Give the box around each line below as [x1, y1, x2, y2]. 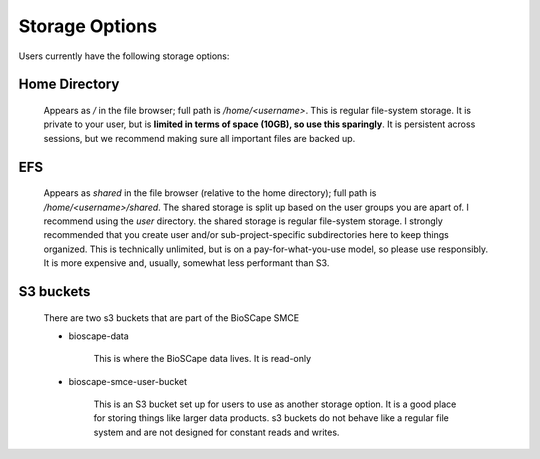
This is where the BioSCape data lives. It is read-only [93, 353, 312, 365]
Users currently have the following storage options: [18, 50, 230, 62]
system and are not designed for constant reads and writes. [93, 426, 340, 438]
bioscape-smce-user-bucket [68, 375, 188, 387]
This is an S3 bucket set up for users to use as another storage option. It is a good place [93, 398, 457, 410]
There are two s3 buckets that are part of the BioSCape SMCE [43, 311, 300, 324]
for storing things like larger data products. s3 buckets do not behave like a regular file [93, 412, 449, 424]
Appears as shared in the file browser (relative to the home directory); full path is [43, 187, 377, 199]
